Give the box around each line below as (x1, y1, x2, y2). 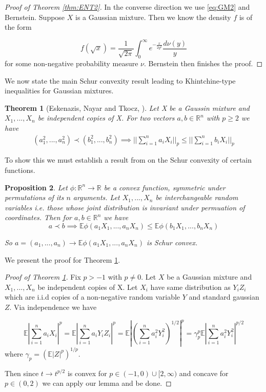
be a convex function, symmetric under (104, 182, 226, 192)
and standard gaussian (189, 291, 259, 302)
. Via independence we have (9, 302, 97, 312)
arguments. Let (73, 192, 120, 203)
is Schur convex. (146, 237, 198, 248)
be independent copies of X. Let (37, 281, 138, 292)
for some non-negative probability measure (5, 58, 138, 69)
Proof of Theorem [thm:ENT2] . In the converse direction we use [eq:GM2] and (5, 2, 250, 12)
